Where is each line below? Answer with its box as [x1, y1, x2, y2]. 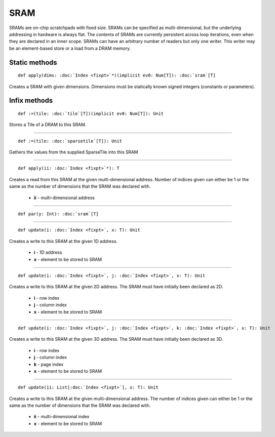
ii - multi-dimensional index [34, 414, 90, 420]
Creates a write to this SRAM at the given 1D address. [9, 238, 118, 244]
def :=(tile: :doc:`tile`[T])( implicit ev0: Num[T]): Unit [18, 111, 164, 116]
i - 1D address [34, 249, 62, 255]
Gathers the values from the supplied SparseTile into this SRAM [9, 149, 138, 155]
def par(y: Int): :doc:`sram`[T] [18, 211, 99, 217]
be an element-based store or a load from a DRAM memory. [9, 45, 131, 51]
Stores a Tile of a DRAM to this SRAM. [9, 121, 86, 128]
